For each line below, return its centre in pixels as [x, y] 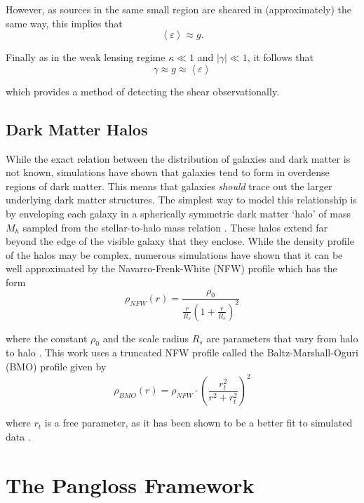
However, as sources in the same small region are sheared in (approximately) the [178, 9]
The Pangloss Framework [130, 484]
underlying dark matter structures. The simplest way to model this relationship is [181, 200]
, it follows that [280, 57]
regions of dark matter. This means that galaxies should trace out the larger [169, 186]
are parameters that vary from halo [282, 338]
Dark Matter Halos [77, 129]
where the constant [47, 338]
